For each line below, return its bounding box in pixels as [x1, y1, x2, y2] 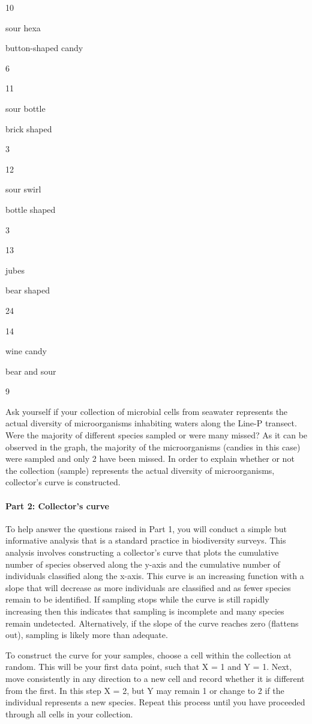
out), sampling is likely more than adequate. [5, 628, 168, 641]
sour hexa [5, 21, 41, 34]
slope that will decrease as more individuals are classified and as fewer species [5, 581, 291, 594]
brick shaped [5, 122, 52, 135]
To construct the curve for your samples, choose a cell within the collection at [5, 648, 292, 661]
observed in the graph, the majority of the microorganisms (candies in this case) [5, 440, 301, 453]
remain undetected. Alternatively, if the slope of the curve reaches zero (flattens [5, 616, 299, 629]
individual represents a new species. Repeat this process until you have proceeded [5, 696, 305, 708]
